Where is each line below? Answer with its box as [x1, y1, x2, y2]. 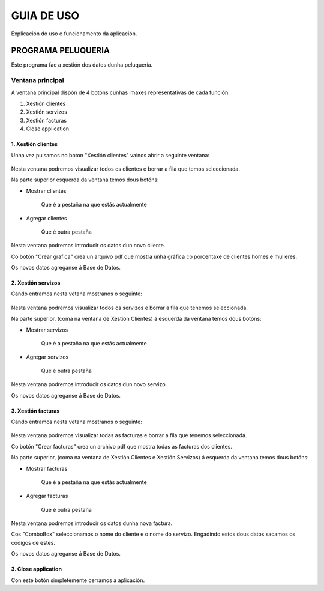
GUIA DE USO [11, 9, 80, 22]
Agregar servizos [26, 353, 69, 360]
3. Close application [11, 565, 62, 573]
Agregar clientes [26, 214, 67, 222]
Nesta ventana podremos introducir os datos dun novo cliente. [11, 242, 166, 249]
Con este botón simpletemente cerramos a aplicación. [11, 577, 145, 584]
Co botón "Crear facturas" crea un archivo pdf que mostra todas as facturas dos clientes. [11, 443, 232, 450]
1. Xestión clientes [11, 141, 58, 148]
